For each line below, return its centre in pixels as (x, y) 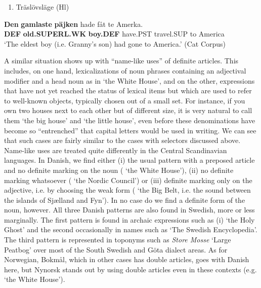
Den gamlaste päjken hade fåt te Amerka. (74, 24)
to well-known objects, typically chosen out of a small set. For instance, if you (125, 100)
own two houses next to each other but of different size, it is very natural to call (128, 110)
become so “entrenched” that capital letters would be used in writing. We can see (130, 130)
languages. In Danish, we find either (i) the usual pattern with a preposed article (129, 160)
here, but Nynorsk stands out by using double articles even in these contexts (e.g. (130, 269)
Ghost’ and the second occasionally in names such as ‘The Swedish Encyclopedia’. (131, 229)
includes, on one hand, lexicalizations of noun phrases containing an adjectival (125, 70)
